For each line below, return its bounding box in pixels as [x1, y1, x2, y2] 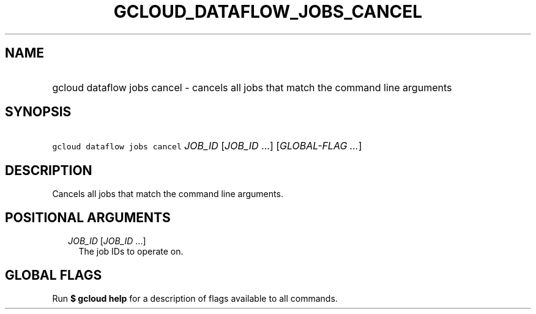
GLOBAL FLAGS [5, 267, 102, 283]
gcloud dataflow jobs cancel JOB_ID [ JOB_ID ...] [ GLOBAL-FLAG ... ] [52, 140, 362, 152]
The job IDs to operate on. [78, 246, 184, 257]
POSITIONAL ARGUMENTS [5, 209, 171, 225]
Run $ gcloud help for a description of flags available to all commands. [52, 293, 338, 304]
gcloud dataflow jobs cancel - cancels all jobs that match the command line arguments [52, 81, 452, 94]
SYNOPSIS [5, 104, 72, 120]
